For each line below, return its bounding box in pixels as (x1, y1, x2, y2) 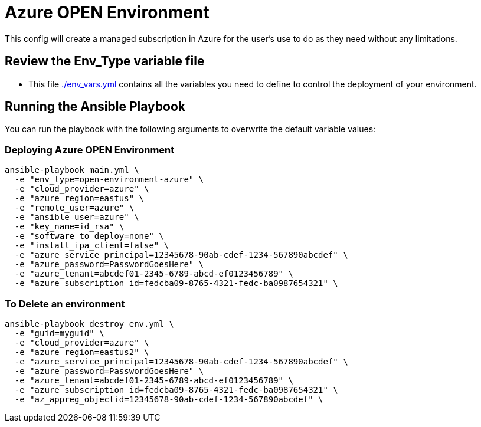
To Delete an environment (5, 297, 125, 310)
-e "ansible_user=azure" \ (14, 212, 139, 222)
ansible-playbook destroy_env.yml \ (5, 318, 174, 329)
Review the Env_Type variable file (5, 54, 205, 69)
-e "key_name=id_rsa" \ (14, 222, 125, 232)
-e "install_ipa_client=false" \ (14, 241, 169, 251)
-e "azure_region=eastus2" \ (14, 347, 149, 357)
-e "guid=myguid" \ (14, 328, 104, 338)
